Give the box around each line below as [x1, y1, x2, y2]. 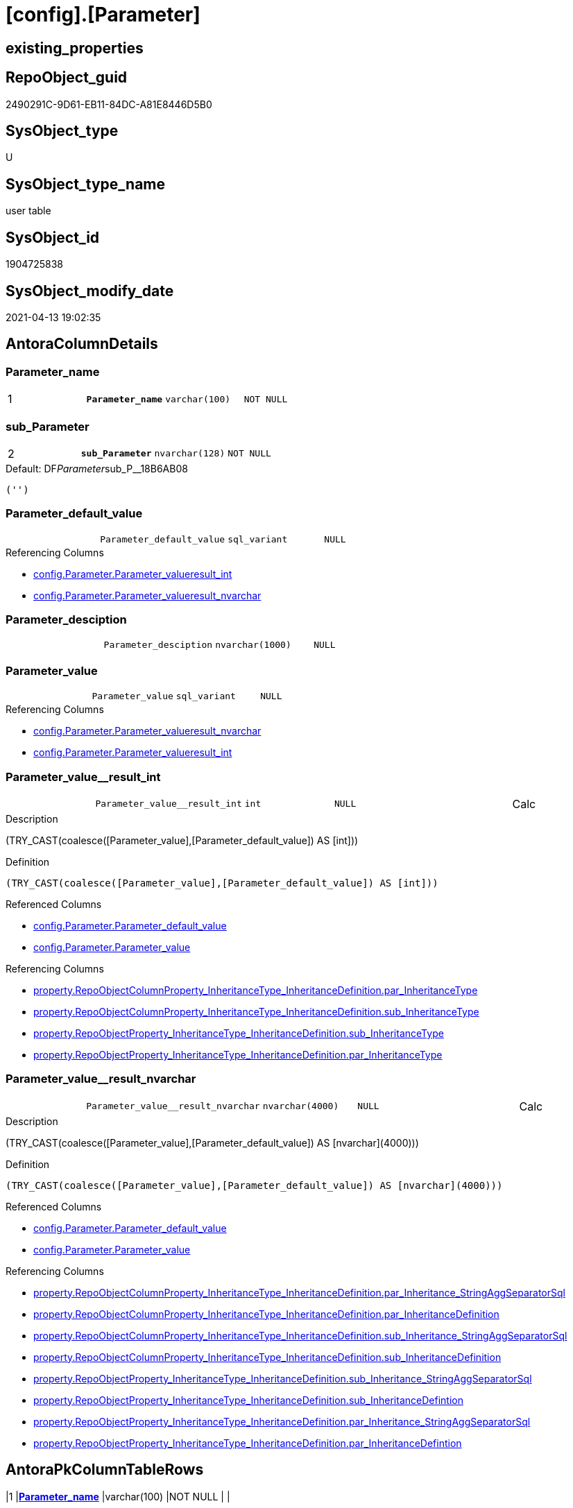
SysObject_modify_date [6, 282, 174, 300]
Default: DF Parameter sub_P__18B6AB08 [6, 462, 188, 474]
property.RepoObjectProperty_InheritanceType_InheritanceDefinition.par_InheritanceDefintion [33, 1437, 462, 1449]
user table [6, 205, 51, 217]
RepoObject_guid [6, 69, 128, 87]
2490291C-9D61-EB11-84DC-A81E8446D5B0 [6, 98, 212, 110]
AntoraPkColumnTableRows [6, 1461, 204, 1479]
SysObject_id [6, 228, 100, 246]
